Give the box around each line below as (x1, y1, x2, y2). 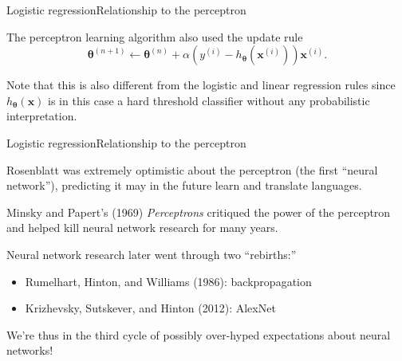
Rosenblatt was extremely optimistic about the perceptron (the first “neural (6, 161, 378, 178)
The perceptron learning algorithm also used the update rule (6, 28, 303, 45)
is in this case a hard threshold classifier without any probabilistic (48, 92, 370, 108)
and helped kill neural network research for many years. (6, 219, 278, 236)
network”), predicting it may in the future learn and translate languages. (6, 177, 362, 194)
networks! (6, 342, 53, 359)
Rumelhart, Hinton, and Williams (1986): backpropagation (25, 273, 312, 289)
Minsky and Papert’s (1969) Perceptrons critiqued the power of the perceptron (6, 203, 391, 220)
